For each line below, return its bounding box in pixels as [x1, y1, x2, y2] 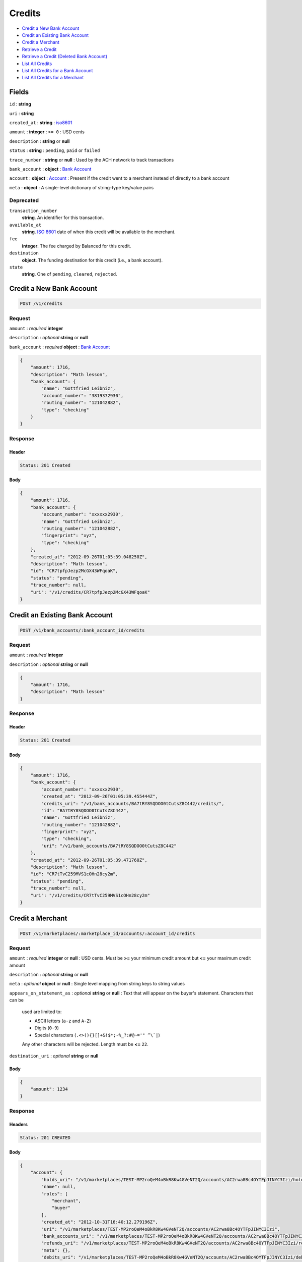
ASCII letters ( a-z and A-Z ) [34, 1018, 92, 1024]
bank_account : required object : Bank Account [9, 344, 110, 350]
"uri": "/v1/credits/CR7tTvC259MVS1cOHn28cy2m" [30, 892, 150, 898]
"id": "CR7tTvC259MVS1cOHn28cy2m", [30, 871, 118, 877]
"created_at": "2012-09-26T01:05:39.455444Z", [41, 794, 158, 800]
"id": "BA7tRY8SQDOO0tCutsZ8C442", [41, 808, 129, 813]
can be [9, 997, 24, 1003]
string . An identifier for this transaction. [22, 215, 104, 221]
